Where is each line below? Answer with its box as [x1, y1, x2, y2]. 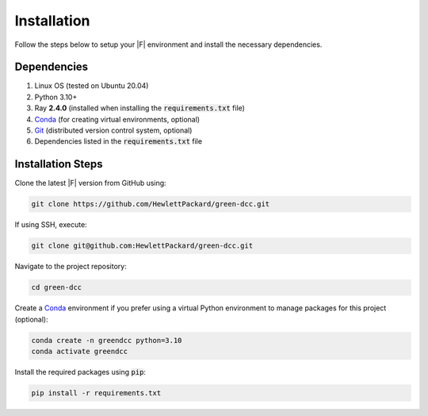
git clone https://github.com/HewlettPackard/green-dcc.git [31, 199, 270, 209]
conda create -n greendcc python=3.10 [31, 336, 182, 345]
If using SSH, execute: [14, 220, 87, 229]
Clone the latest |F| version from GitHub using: [14, 179, 166, 188]
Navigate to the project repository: [14, 262, 127, 272]
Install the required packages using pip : [14, 367, 147, 376]
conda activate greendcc [31, 346, 128, 356]
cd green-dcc [31, 283, 82, 292]
